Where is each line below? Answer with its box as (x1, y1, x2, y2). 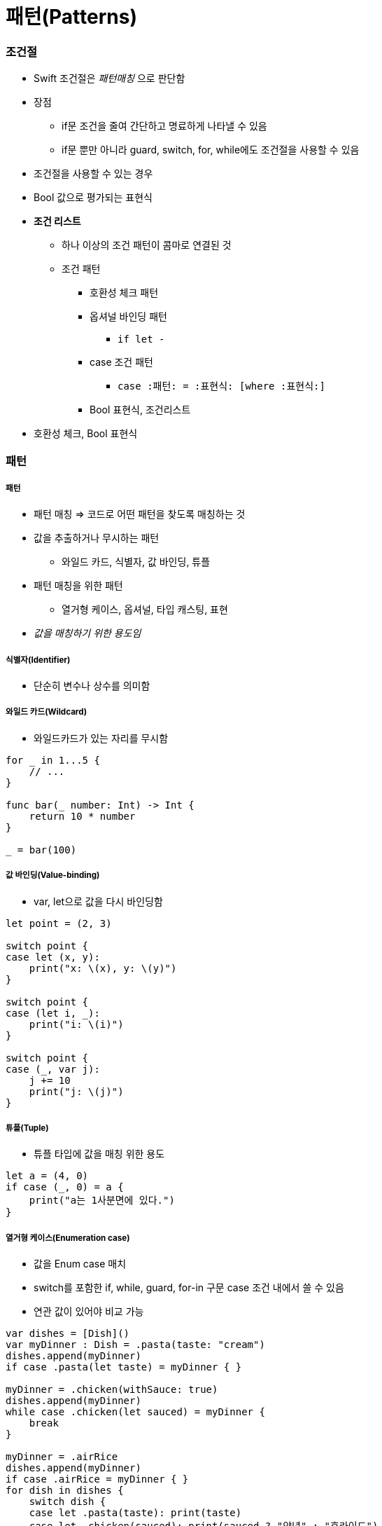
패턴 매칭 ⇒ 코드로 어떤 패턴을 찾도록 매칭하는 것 (34, 508, 246, 521)
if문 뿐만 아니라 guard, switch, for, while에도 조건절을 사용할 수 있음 (62, 144, 360, 156)
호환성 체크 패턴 (90, 287, 159, 299)
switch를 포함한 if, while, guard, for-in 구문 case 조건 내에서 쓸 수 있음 (34, 1281, 344, 1294)
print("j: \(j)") (29, 1085, 124, 1097)
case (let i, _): (6, 1007, 100, 1019)
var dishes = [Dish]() (6, 1328, 130, 1340)
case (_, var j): (6, 1063, 100, 1075)
